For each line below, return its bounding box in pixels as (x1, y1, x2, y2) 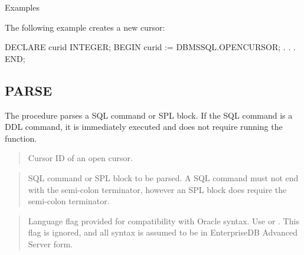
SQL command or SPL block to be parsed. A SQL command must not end (28, 171, 299, 184)
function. (5, 132, 37, 144)
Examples (5, 1, 40, 13)
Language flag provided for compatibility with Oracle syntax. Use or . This (28, 214, 299, 227)
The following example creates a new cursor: (5, 21, 165, 33)
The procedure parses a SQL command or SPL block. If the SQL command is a (5, 109, 293, 121)
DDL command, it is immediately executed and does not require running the (5, 120, 283, 133)
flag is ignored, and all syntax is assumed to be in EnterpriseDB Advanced (28, 226, 298, 238)
